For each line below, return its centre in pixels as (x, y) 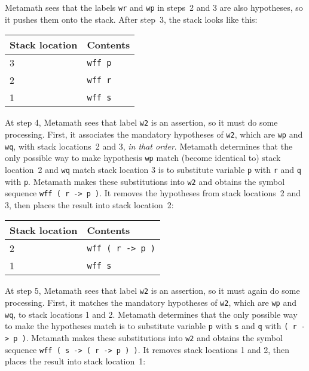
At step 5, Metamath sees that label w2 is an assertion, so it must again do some (152, 291)
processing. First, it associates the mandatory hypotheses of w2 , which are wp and (154, 134)
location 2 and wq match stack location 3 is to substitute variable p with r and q (153, 169)
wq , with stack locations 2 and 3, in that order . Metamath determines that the (149, 146)
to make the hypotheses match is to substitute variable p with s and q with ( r (151, 326)
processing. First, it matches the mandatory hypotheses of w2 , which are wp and (151, 302)
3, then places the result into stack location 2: (89, 204)
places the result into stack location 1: (75, 361)
